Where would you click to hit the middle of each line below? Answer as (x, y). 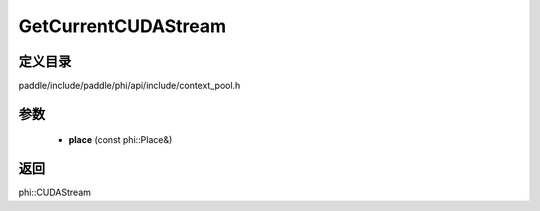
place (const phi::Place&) (120, 140)
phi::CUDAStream (55, 192)
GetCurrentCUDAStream (122, 26)
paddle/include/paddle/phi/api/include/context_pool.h (129, 86)
